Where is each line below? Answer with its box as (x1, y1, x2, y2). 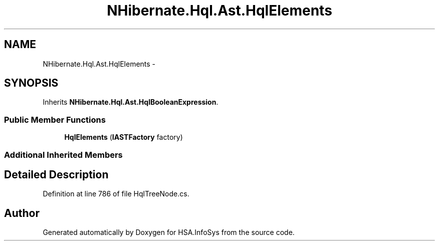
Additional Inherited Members (4, 149, 123, 160)
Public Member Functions (4, 114, 106, 125)
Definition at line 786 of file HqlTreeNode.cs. (43, 189, 189, 198)
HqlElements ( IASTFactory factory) (64, 133, 183, 142)
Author (4, 206, 40, 219)
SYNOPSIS (4, 77, 59, 90)
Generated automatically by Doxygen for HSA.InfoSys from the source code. (43, 228, 295, 237)
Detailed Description (4, 168, 109, 181)
